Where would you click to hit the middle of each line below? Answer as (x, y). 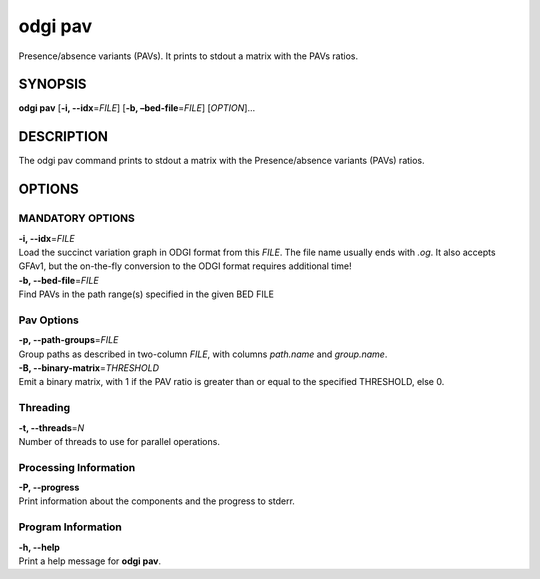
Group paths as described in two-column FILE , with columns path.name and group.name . (203, 354)
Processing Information (77, 467)
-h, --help (39, 547)
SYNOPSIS (52, 84)
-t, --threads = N (51, 427)
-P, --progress (49, 487)
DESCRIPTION (63, 136)
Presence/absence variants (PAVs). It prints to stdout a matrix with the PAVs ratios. (188, 56)
